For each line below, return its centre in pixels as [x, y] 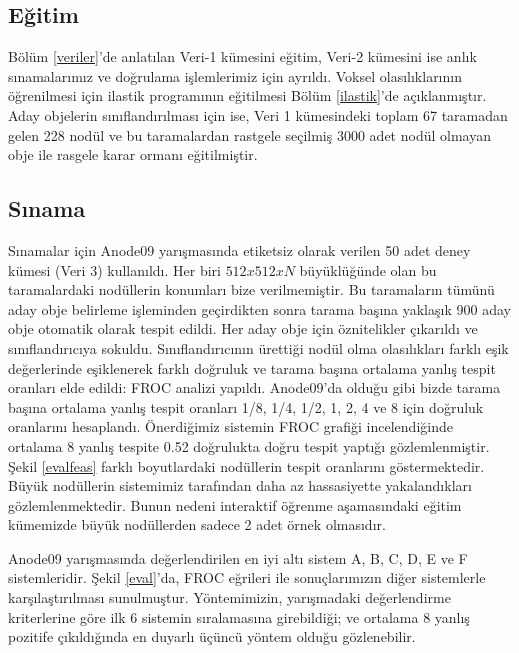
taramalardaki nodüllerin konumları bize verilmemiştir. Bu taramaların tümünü [251, 289]
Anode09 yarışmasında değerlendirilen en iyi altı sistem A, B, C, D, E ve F [238, 557]
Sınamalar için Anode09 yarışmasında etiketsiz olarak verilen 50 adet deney [239, 249]
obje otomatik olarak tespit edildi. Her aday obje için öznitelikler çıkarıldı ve [243, 328]
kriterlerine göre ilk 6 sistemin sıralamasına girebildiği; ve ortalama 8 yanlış [239, 616]
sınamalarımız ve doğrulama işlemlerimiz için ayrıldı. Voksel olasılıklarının [235, 75]
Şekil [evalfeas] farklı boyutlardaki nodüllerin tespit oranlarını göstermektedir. [246, 465]
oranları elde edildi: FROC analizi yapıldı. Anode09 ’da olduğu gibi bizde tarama [254, 387]
